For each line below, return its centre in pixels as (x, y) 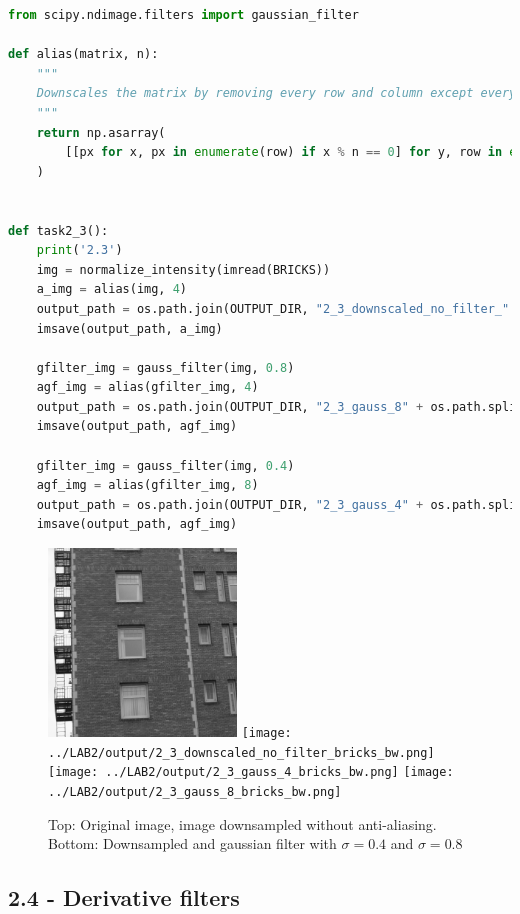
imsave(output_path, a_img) (129, 328)
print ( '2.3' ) (79, 250)
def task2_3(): (58, 230)
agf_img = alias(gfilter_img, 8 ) (147, 485)
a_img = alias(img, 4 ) (112, 289)
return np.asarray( (101, 132)
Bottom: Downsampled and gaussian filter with (192, 843)
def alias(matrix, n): (83, 54)
